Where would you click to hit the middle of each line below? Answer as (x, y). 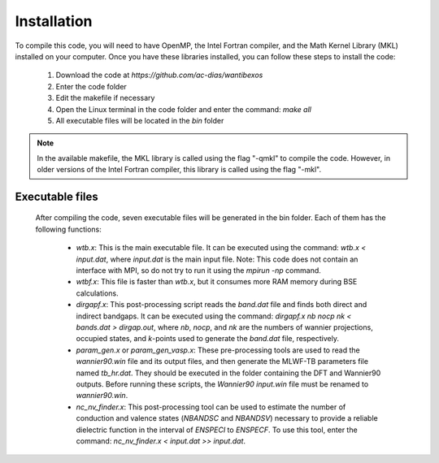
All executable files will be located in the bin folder (140, 120)
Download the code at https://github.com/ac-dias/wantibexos (159, 75)
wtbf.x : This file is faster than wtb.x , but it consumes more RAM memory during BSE (217, 282)
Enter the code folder (91, 86)
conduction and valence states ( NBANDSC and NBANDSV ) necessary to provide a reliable (227, 418)
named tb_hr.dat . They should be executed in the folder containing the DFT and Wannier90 (228, 373)
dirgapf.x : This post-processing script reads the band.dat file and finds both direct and (222, 305)
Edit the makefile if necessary (105, 98)
